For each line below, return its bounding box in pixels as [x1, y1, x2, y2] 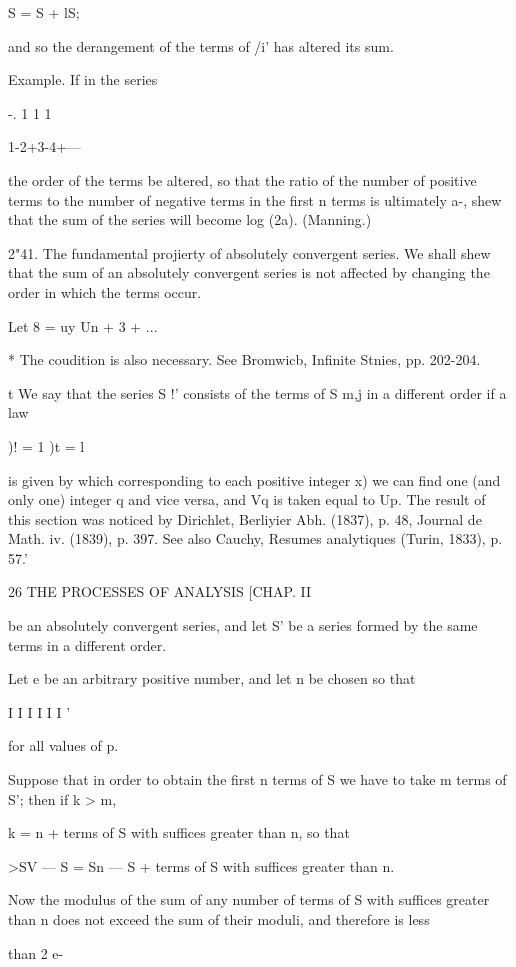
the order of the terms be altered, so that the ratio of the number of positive [8, 169, 477, 190]
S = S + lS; [8, 2, 80, 22]
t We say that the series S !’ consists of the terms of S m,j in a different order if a [8, 382, 507, 403]
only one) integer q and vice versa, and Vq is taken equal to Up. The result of [8, 489, 486, 510]
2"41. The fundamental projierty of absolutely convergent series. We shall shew [8, 242, 491, 263]
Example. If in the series [8, 69, 158, 90]
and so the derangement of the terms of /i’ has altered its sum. [8, 35, 394, 56]
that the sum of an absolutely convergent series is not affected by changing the [8, 262, 490, 283]
